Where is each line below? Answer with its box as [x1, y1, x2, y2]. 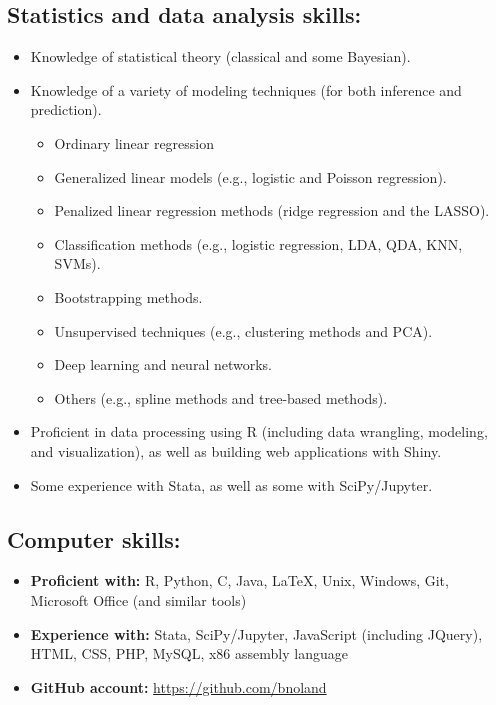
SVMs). [54, 253, 101, 274]
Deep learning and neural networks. [54, 354, 272, 375]
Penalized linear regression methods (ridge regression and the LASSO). [54, 200, 490, 221]
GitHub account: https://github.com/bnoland [30, 676, 327, 697]
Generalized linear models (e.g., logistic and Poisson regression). [54, 166, 447, 187]
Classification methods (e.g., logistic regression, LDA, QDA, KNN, [54, 233, 463, 254]
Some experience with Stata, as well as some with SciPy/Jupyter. [30, 474, 433, 495]
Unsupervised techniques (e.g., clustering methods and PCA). [54, 320, 433, 341]
